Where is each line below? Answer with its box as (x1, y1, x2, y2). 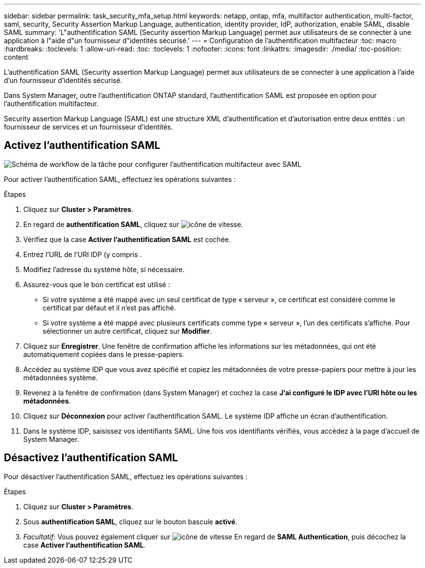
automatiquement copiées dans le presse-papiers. (23, 350, 184, 358)
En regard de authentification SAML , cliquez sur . (23, 220, 243, 228)
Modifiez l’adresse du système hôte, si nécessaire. (23, 265, 185, 274)
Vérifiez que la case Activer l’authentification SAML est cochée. (23, 235, 231, 243)
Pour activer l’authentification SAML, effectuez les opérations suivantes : (4, 175, 236, 183)
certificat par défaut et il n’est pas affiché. (43, 303, 176, 312)
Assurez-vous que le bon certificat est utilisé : (23, 280, 170, 289)
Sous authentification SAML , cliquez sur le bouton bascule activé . (23, 517, 238, 526)
